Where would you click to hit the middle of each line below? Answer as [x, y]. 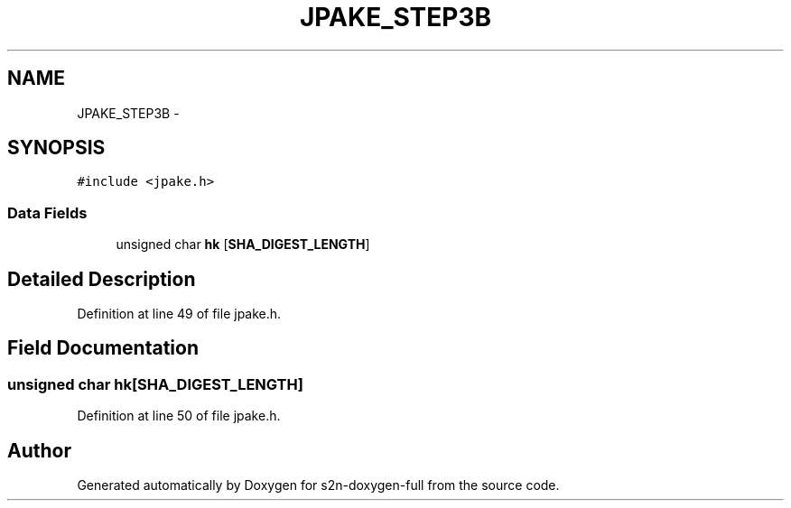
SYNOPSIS [56, 148]
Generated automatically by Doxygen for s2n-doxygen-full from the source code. [318, 485]
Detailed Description [102, 279]
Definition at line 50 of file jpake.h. [179, 416]
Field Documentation [103, 348]
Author [39, 450]
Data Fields [47, 212]
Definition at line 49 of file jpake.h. [179, 314]
